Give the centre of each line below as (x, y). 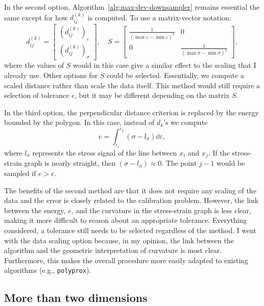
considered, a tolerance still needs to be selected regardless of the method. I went (130, 230)
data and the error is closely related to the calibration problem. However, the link (131, 200)
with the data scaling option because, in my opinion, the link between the (119, 240)
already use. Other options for (51, 75)
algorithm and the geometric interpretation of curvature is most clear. (113, 250)
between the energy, (35, 210)
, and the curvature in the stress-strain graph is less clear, (161, 210)
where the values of (34, 65)
